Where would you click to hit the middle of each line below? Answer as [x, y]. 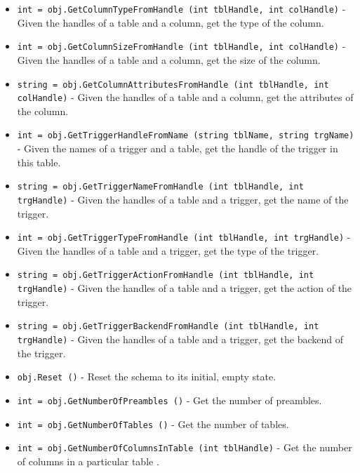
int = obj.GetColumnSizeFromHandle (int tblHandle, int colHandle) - [181, 46]
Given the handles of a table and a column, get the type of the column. [171, 22]
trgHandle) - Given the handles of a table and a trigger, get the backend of [180, 339]
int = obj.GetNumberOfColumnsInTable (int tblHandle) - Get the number [185, 447]
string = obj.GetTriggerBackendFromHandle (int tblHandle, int [168, 327]
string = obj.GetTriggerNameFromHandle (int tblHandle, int [160, 187]
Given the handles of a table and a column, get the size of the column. [169, 59]
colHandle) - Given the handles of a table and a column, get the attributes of [185, 97]
